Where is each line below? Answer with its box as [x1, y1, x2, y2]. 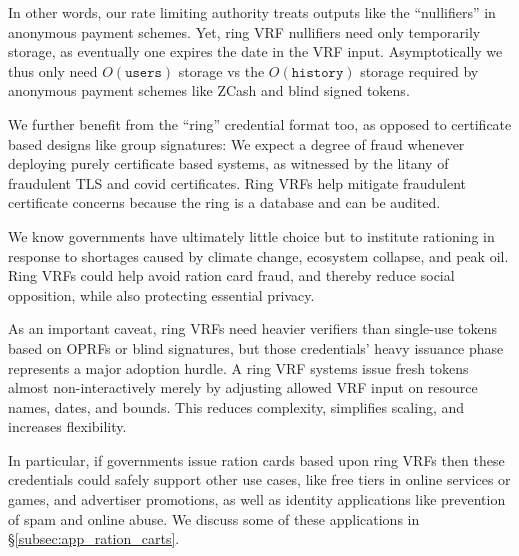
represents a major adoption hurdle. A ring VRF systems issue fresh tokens [8, 357, 469, 378]
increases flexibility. [8, 416, 127, 437]
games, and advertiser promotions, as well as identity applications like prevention [8, 489, 506, 510]
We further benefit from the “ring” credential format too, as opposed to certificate [8, 113, 512, 134]
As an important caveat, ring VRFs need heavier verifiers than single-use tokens [8, 318, 498, 339]
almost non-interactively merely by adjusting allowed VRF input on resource [8, 377, 478, 398]
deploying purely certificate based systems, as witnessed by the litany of [8, 153, 449, 174]
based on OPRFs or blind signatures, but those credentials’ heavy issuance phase [8, 337, 504, 358]
